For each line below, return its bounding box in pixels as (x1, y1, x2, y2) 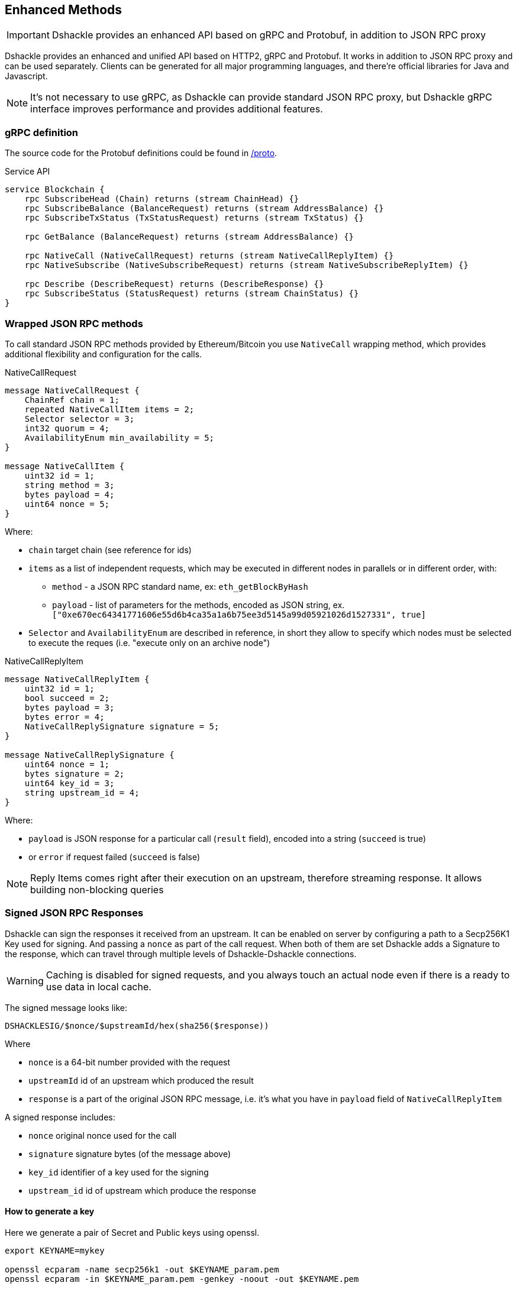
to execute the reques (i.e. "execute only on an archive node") (28, 637, 270, 648)
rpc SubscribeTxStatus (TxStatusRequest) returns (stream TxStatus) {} (24, 213, 364, 223)
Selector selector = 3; (24, 413, 135, 424)
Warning (7, 974, 44, 987)
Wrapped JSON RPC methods (5, 317, 143, 329)
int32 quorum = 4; (24, 423, 110, 433)
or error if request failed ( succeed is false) (28, 851, 201, 862)
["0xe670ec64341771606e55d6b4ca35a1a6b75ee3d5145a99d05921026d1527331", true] (52, 609, 426, 619)
